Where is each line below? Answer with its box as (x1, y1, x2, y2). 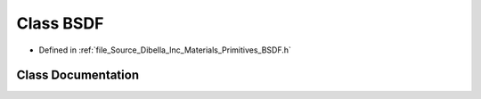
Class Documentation (16, 68, 140, 83)
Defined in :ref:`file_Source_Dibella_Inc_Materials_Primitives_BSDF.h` (38, 45, 291, 55)
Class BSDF (16, 13, 104, 33)
